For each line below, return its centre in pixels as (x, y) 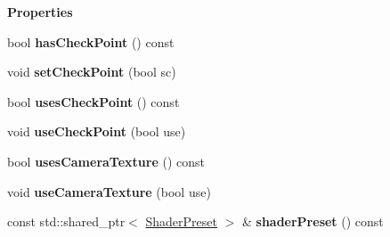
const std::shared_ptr (66, 221)
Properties (40, 12)
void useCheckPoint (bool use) (97, 131)
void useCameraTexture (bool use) (109, 191)
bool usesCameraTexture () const (106, 161)
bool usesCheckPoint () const (93, 101)
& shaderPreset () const (313, 221)
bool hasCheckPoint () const (91, 41)
